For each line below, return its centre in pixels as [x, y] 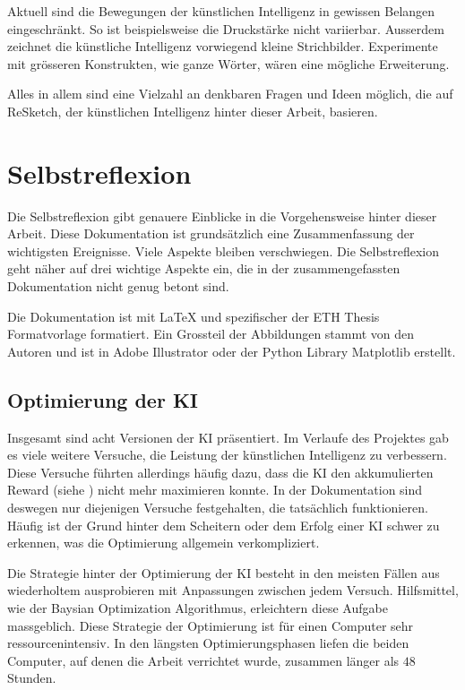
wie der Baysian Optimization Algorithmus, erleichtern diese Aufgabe [198, 607]
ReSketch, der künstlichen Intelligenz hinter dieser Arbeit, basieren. [193, 111]
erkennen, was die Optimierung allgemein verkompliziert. [164, 543]
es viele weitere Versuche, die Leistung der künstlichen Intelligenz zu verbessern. [227, 455]
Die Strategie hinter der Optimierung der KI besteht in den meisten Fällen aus [224, 572]
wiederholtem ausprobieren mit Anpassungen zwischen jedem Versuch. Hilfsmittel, [233, 590]
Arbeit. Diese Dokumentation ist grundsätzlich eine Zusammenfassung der [211, 233]
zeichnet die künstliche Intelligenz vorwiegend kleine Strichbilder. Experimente [223, 46]
